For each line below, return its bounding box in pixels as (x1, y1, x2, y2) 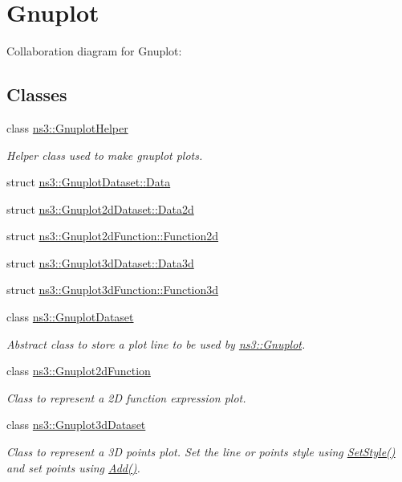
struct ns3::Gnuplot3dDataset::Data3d (6, 254, 194, 271)
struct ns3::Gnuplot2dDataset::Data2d (6, 200, 194, 217)
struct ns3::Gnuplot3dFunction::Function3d (6, 281, 219, 298)
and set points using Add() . (6, 459, 140, 476)
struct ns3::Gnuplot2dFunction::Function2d (6, 227, 219, 244)
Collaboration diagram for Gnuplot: (6, 43, 182, 59)
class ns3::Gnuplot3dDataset (6, 416, 146, 433)
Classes (6, 82, 67, 107)
